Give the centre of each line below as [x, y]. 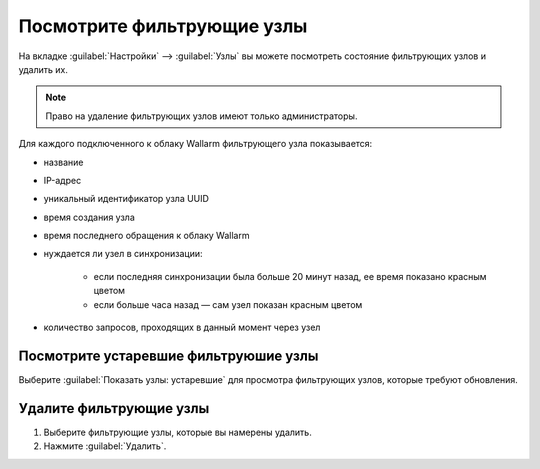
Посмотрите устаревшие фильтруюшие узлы [168, 355]
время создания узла [89, 217]
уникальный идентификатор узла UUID [126, 199]
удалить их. [43, 69]
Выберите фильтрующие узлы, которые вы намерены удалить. [177, 432]
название [63, 162]
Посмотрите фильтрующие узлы [163, 26]
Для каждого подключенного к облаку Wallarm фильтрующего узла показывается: [195, 144]
